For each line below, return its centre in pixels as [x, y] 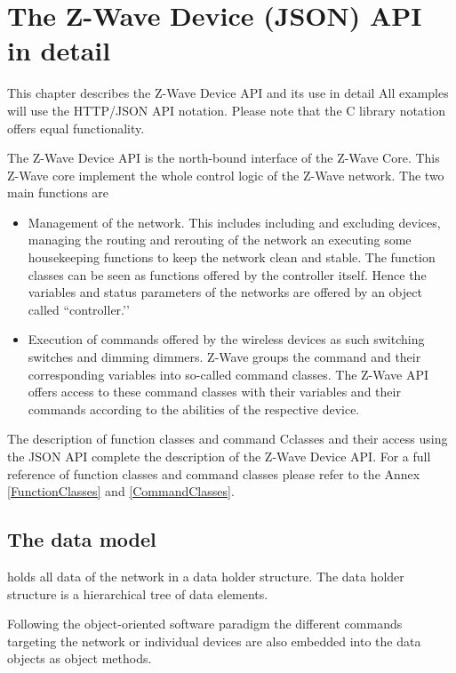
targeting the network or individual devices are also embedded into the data [214, 641]
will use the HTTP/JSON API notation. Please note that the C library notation [226, 110]
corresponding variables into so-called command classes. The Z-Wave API [228, 374]
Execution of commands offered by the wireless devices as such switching [226, 339]
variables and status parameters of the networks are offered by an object [225, 292]
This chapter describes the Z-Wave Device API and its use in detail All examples [228, 93]
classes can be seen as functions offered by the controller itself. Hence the [227, 274]
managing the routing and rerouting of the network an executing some [220, 240]
